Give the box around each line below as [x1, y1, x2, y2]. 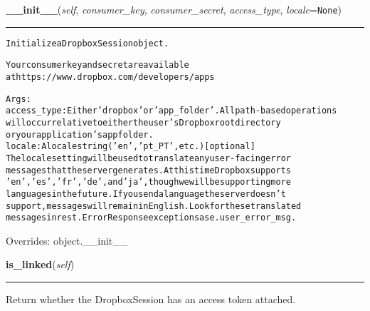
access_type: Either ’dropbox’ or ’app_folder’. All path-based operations [6, 106, 337, 116]
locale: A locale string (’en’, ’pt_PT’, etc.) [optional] [6, 141, 255, 152]
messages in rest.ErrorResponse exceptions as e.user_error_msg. [6, 213, 297, 223]
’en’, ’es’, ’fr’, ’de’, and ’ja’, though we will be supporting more [6, 177, 291, 188]
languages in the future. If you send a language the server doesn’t [6, 188, 286, 199]
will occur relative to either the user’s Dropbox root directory [6, 117, 281, 128]
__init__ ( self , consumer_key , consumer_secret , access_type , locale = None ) [6, 2, 342, 16]
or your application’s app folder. [6, 129, 154, 140]
